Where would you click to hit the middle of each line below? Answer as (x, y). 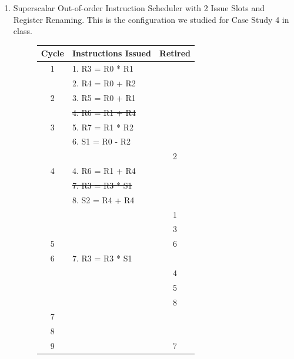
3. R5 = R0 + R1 (104, 97)
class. (23, 31)
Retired (175, 53)
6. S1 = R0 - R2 (101, 141)
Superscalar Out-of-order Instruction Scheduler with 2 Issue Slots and (139, 8)
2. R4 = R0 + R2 (104, 83)
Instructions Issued (111, 53)
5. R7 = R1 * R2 (103, 127)
